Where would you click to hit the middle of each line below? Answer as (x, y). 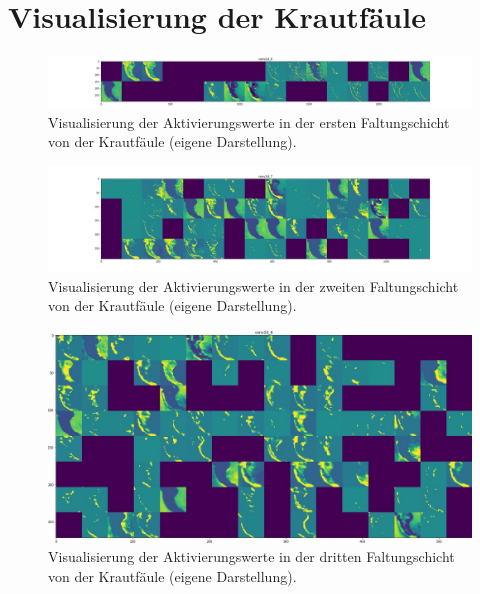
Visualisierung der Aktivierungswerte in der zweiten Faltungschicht (253, 285)
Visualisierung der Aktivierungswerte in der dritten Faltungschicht (251, 556)
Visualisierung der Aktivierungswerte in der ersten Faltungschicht (249, 121)
